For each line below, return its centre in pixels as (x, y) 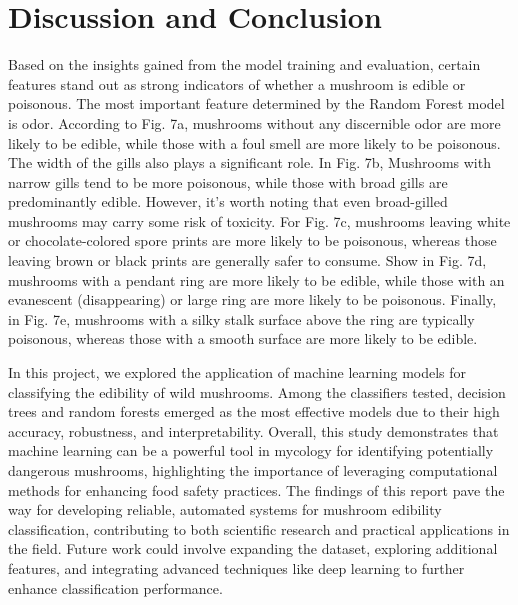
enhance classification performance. (115, 587)
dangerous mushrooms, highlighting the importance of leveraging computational (253, 470)
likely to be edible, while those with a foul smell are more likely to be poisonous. (254, 142)
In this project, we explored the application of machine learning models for (237, 372)
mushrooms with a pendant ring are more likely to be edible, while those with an (256, 279)
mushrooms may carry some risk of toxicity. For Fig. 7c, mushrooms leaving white (259, 220)
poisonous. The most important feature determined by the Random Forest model (256, 103)
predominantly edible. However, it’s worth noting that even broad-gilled (228, 201)
